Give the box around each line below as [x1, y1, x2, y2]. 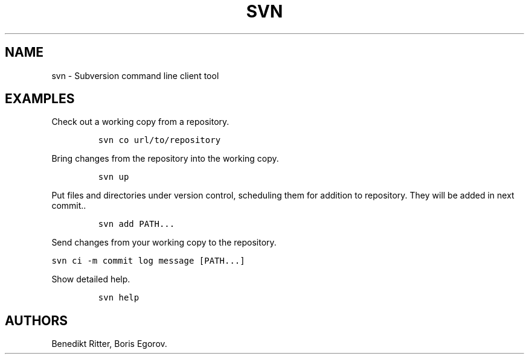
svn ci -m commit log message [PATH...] [51, 256, 245, 266]
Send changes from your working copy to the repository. [51, 237, 277, 248]
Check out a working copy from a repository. [51, 116, 229, 127]
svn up [98, 172, 129, 182]
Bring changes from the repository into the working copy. [51, 153, 279, 164]
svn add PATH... [98, 219, 175, 229]
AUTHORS [5, 313, 68, 328]
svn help [98, 293, 139, 303]
